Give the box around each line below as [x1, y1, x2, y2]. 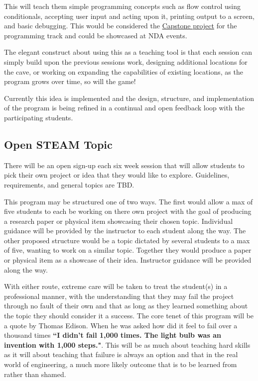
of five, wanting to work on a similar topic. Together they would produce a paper [4, 245, 252, 255]
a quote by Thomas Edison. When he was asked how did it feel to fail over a [4, 320, 238, 330]
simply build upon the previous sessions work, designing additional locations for [4, 56, 248, 67]
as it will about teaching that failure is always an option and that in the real [4, 349, 238, 360]
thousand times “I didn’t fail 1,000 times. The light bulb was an [4, 330, 221, 340]
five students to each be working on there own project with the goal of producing [4, 206, 252, 216]
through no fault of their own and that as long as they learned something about [4, 300, 248, 311]
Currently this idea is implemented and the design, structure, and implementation [4, 93, 255, 103]
